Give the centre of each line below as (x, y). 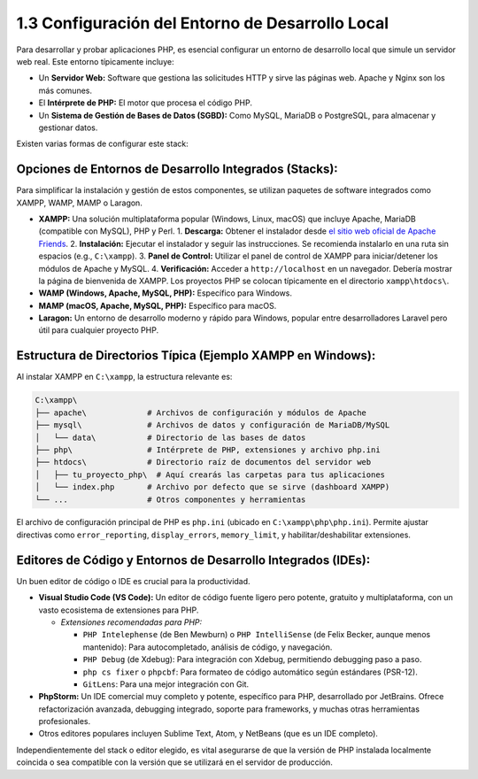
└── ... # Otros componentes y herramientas (170, 499)
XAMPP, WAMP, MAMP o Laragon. (80, 203)
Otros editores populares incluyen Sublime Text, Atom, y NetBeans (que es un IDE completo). (208, 734)
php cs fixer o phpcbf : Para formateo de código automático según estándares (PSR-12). (250, 672)
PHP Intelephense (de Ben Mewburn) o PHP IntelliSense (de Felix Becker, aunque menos (257, 635)
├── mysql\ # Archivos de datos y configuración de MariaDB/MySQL (212, 425)
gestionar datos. (68, 127)
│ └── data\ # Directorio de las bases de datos (170, 437)
